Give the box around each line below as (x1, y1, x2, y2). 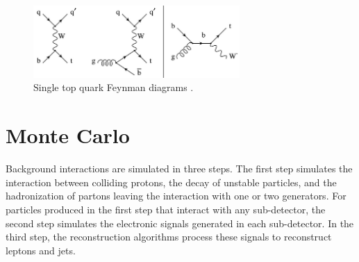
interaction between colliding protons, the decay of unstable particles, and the (6, 174, 337, 189)
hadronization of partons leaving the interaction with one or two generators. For (6, 188, 347, 203)
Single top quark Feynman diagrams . (33, 80, 194, 95)
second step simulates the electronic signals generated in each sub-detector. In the (6, 215, 354, 230)
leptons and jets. (6, 243, 76, 257)
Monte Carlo (6, 121, 130, 149)
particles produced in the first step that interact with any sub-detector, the (6, 202, 326, 216)
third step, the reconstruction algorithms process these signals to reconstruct (6, 229, 332, 244)
